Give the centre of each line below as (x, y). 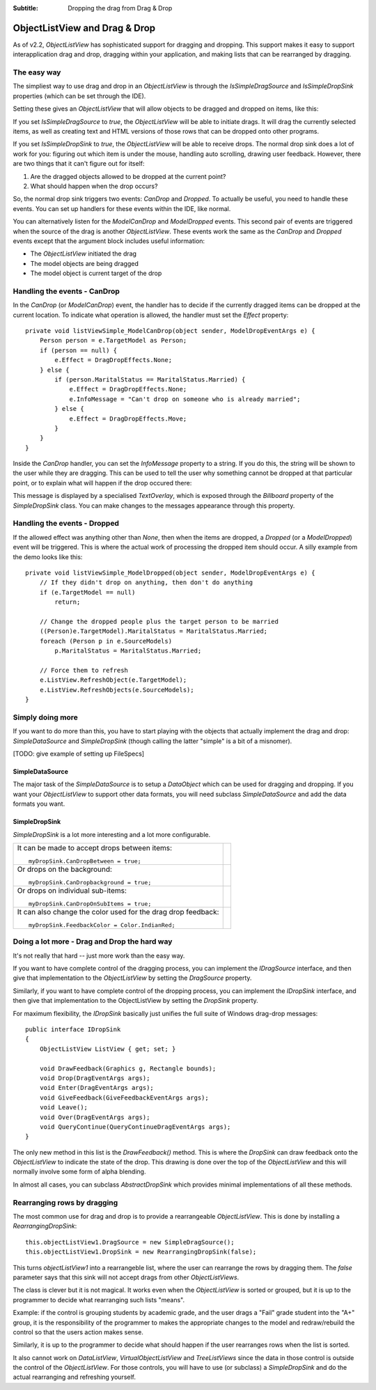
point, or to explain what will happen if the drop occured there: (102, 483)
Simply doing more (45, 717)
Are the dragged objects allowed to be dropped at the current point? (128, 176)
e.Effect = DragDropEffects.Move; (128, 419)
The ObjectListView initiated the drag (84, 253)
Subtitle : (25, 8)
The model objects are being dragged (84, 263)
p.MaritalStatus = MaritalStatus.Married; (128, 651)
